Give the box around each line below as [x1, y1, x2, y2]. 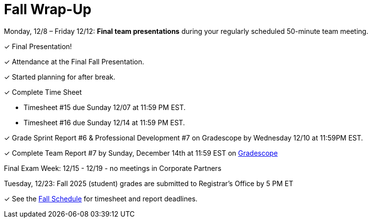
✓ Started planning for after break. [4, 72, 116, 81]
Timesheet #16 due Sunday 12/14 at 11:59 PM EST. [24, 118, 185, 127]
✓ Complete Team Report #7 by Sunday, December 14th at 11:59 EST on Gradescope [4, 148, 278, 157]
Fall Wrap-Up [4, 1, 92, 18]
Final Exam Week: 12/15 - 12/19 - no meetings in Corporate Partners [4, 164, 222, 172]
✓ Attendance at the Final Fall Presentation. [4, 57, 145, 66]
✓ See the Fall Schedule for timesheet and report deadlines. [4, 194, 198, 203]
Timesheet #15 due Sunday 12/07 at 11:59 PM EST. [24, 103, 186, 111]
